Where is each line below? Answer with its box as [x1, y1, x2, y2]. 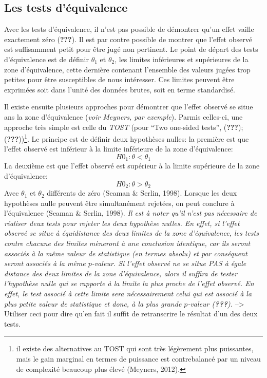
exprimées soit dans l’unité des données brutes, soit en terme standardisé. [4, 84, 235, 94]
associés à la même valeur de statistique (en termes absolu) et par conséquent [4, 248, 247, 258]
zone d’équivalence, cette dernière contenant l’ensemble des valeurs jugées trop [4, 64, 251, 74]
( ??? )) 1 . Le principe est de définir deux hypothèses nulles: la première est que [4, 132, 249, 144]
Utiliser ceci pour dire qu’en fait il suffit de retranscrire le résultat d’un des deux [4, 308, 258, 319]
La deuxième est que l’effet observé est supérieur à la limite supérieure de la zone [4, 160, 260, 171]
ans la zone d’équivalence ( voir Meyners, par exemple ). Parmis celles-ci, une [4, 111, 243, 122]
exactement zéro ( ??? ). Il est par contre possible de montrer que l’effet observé [4, 33, 252, 44]
